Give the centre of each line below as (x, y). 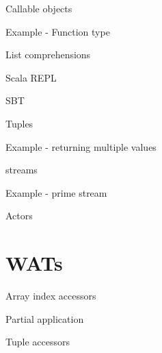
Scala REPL (31, 77)
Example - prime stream (56, 192)
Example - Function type (58, 31)
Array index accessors (51, 296)
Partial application (45, 318)
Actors (19, 216)
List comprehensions (48, 54)
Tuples (19, 123)
